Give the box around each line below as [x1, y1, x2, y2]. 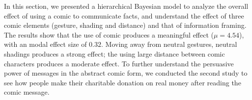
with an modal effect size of [4, 39, 87, 49]
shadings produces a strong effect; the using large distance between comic [4, 48, 225, 59]
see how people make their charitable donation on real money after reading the [4, 77, 241, 87]
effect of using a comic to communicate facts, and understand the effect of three [4, 10, 244, 20]
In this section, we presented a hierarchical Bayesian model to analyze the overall [4, 1, 249, 11]
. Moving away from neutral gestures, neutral [101, 39, 237, 49]
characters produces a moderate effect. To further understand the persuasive [4, 58, 234, 68]
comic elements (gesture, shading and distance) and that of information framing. [4, 20, 247, 30]
